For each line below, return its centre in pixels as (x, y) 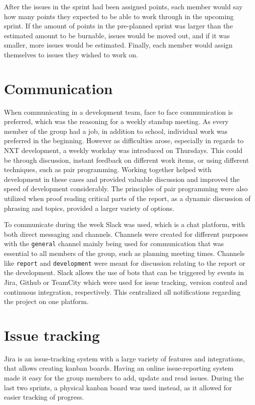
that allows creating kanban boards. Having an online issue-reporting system (119, 368)
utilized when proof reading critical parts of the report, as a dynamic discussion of (127, 198)
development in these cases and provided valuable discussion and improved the (122, 179)
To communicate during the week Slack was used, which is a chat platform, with (125, 224)
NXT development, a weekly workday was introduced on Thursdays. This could (123, 150)
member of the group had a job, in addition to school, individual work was (116, 131)
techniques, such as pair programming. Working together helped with (108, 169)
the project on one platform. (46, 301)
